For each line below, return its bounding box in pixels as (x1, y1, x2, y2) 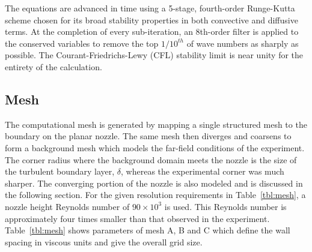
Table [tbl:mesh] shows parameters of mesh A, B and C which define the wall (5, 224, 290, 236)
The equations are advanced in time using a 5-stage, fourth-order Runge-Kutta (5, 2, 295, 14)
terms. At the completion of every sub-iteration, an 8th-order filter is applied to (5, 25, 299, 38)
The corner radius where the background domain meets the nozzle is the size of (5, 153, 297, 166)
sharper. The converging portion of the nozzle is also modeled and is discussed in (5, 176, 303, 189)
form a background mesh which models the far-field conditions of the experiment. (5, 141, 305, 154)
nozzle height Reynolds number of (5, 200, 130, 212)
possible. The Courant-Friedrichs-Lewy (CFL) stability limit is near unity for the (5, 49, 304, 61)
